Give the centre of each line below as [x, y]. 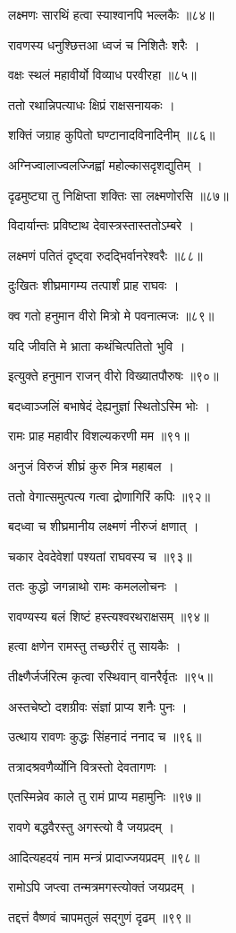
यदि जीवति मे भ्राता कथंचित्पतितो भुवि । [97, 345]
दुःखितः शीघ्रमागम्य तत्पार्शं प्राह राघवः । [94, 285]
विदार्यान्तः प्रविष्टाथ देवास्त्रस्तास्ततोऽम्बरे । [101, 225]
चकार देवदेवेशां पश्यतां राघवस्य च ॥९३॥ [100, 556]
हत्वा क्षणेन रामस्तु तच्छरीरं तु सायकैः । [95, 646]
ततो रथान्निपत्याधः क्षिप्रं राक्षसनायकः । [92, 104]
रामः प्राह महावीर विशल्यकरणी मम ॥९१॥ [99, 436]
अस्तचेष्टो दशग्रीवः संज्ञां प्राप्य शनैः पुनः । [98, 706]
